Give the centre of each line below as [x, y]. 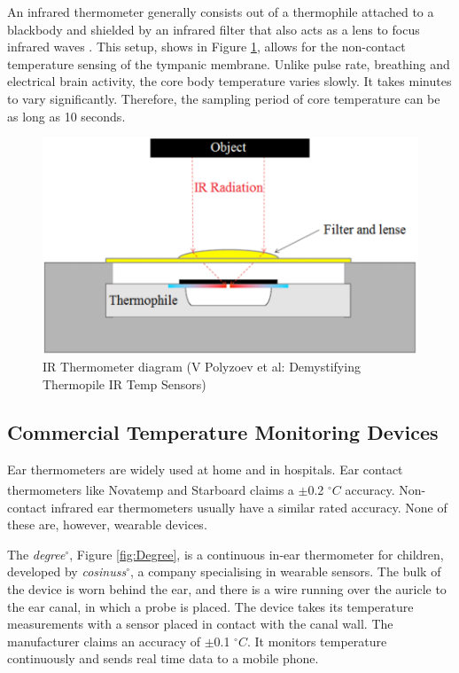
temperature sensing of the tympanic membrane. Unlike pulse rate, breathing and [229, 63]
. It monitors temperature [317, 641]
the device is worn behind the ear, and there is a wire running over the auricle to [227, 589]
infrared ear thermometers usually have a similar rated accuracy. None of [249, 507]
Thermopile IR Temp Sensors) [124, 384]
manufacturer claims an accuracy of [104, 641]
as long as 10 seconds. [66, 116]
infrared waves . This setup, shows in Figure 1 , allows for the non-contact [206, 47]
